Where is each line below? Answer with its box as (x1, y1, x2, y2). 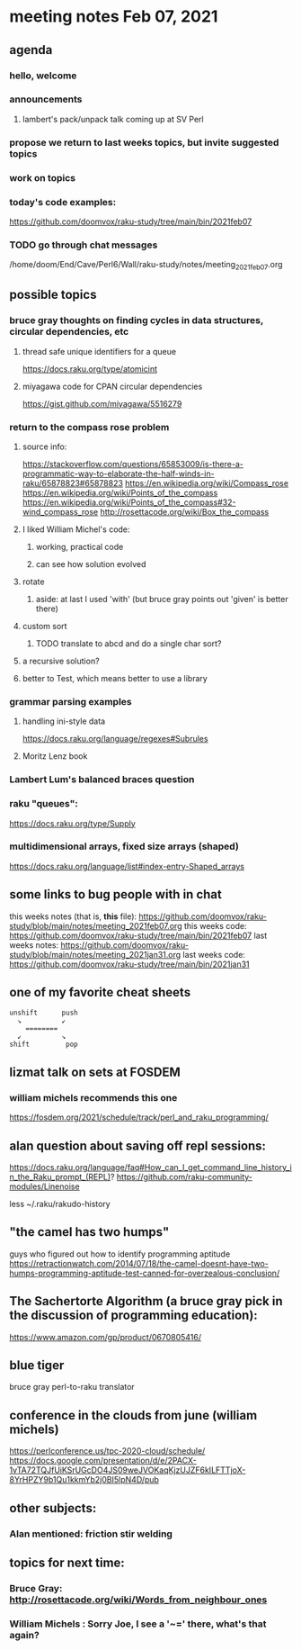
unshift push (9, 1008, 78, 1018)
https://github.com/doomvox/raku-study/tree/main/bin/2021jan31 (9, 959, 250, 969)
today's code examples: (9, 195, 117, 208)
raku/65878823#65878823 (22, 478, 124, 489)
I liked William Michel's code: (22, 524, 130, 535)
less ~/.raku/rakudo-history (9, 1198, 111, 1209)
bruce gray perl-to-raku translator (9, 1382, 135, 1393)
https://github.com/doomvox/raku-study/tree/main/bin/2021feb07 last (9, 930, 268, 941)
